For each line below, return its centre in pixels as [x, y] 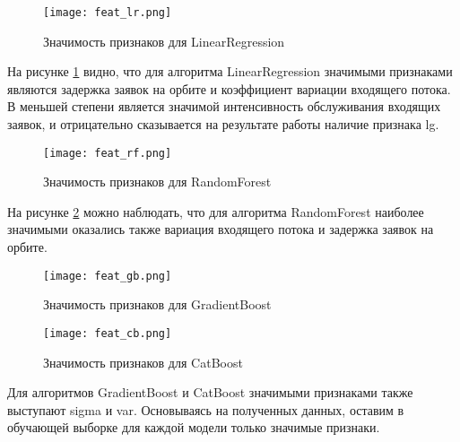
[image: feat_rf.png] [108, 153]
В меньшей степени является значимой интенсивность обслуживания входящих [224, 106]
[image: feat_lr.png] [108, 13]
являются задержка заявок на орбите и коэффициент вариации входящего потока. [229, 88]
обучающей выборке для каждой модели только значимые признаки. [194, 427]
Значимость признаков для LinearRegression [164, 41]
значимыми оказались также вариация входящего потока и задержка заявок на [221, 229]
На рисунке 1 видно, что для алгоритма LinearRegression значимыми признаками [230, 71]
